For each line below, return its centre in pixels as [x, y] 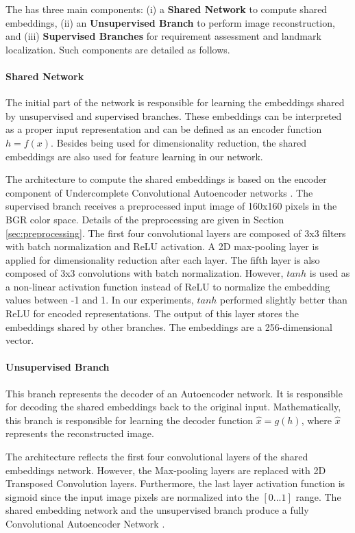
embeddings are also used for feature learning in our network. [134, 156]
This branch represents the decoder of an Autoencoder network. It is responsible [174, 393]
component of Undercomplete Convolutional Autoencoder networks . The [159, 192]
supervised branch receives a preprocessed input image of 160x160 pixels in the [171, 206]
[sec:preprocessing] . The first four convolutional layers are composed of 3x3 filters [176, 233]
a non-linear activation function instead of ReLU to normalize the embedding [168, 286]
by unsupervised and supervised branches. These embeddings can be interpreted [174, 115]
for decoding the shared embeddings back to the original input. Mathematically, [173, 407]
